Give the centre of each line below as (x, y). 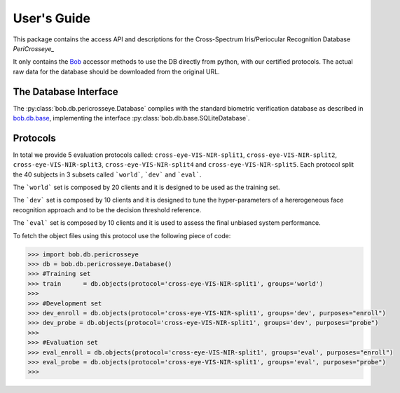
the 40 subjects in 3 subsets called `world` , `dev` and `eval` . (107, 174)
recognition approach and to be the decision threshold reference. (107, 209)
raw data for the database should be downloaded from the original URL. (116, 71)
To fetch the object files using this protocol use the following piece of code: (122, 235)
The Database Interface (65, 91)
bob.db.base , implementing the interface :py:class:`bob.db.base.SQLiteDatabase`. (131, 118)
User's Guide (52, 18)
